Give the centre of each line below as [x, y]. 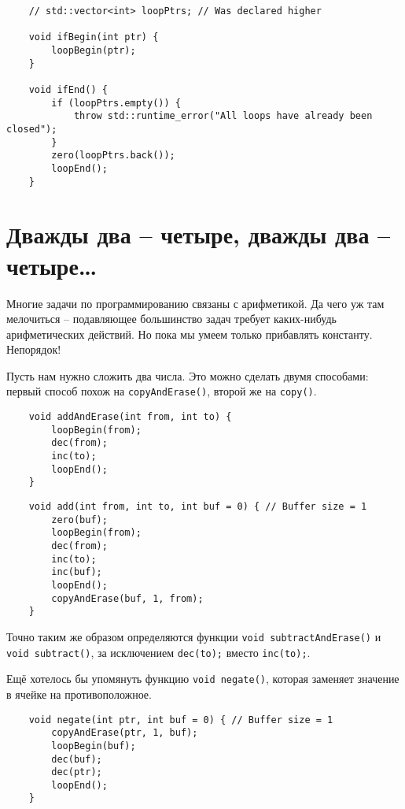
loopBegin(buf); [94, 746]
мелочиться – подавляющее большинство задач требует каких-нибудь [171, 319]
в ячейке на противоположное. [79, 694]
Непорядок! [34, 349]
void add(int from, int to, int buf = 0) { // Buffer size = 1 [198, 507]
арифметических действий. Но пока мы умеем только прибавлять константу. [190, 334]
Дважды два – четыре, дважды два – [199, 234]
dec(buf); [77, 759]
